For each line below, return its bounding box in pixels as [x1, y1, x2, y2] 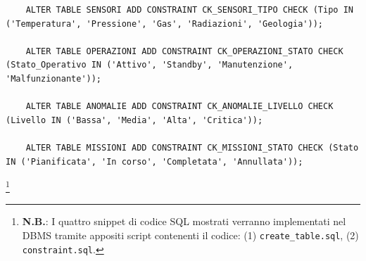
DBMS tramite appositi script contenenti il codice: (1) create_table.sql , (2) [22, 227, 359, 242]
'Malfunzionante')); [6, 73, 102, 84]
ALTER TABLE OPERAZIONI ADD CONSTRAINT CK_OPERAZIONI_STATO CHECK [25, 46, 343, 56]
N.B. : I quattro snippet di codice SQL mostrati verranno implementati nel [22, 214, 346, 229]
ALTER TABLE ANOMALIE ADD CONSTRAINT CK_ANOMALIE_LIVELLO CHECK [25, 101, 334, 112]
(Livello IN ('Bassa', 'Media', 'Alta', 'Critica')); [6, 115, 263, 125]
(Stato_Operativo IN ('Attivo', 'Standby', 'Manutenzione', [6, 60, 294, 70]
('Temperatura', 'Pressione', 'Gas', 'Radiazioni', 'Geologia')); [6, 18, 324, 29]
